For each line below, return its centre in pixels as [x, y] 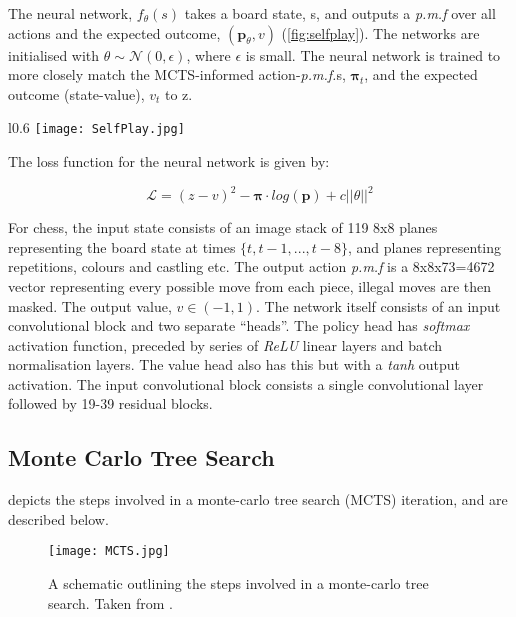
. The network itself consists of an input [378, 305]
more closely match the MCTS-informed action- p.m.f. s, [177, 74]
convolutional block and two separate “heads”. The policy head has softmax [239, 325]
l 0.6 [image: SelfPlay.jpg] [96, 127]
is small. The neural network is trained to [373, 54]
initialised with [54, 54]
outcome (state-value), [76, 93]
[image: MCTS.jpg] [109, 551]
